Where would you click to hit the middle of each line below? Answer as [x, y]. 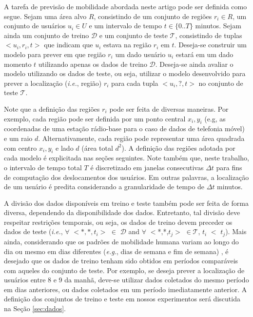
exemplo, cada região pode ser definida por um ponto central [95, 118]
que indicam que [68, 45]
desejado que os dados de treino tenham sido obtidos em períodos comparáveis [121, 261]
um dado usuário [140, 54]
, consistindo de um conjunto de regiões [153, 16]
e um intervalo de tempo [126, 26]
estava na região [127, 45]
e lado [65, 148]
